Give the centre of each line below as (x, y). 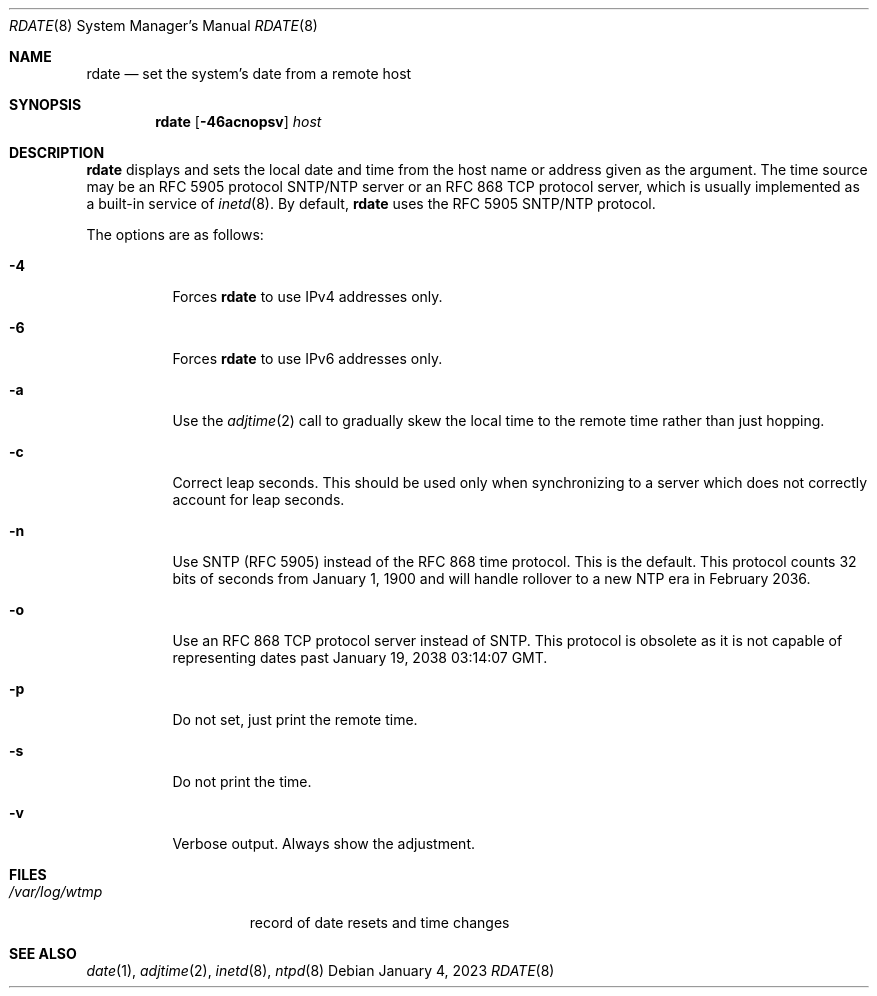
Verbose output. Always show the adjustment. (324, 843)
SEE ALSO (43, 953)
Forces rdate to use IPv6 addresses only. (307, 358)
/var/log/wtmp (56, 891)
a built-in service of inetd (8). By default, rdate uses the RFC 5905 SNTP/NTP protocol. (371, 203)
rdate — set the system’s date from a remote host (249, 73)
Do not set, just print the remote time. (295, 719)
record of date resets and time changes (379, 922)
